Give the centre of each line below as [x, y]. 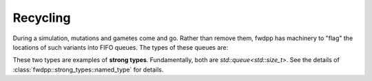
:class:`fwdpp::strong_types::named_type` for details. [88, 69]
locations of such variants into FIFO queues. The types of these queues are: [121, 47]
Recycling [42, 18]
